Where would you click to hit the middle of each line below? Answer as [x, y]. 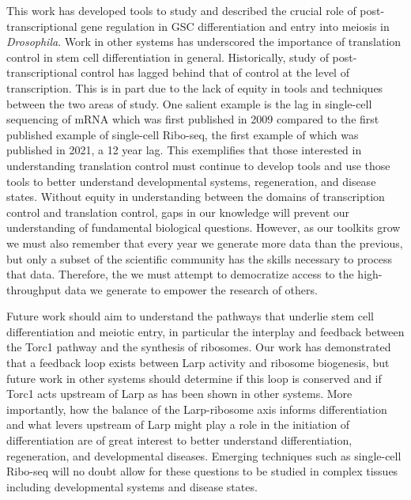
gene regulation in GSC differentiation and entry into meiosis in [235, 26]
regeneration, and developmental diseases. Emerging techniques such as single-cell [204, 455]
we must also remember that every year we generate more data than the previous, [205, 242]
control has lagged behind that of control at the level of [215, 72]
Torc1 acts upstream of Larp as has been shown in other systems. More [179, 394]
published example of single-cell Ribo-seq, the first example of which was [183, 134]
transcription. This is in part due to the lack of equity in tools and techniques [195, 87]
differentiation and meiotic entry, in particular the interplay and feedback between [205, 331]
